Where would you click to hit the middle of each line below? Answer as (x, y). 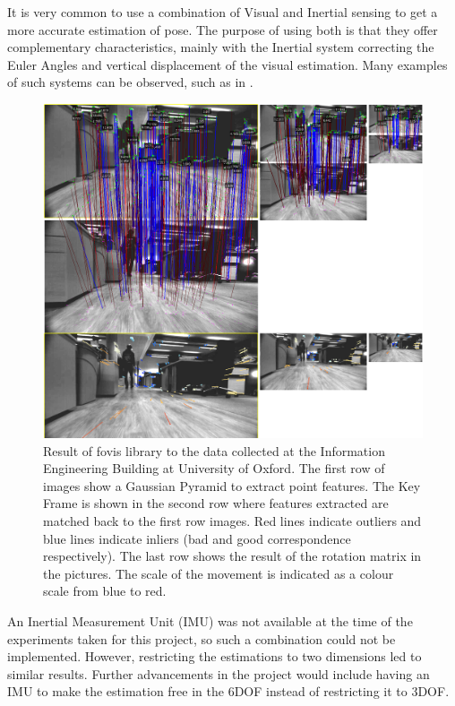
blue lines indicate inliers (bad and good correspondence (197, 538)
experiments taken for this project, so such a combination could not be (202, 638)
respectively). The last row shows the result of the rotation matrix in (232, 556)
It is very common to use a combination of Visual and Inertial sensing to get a (223, 12)
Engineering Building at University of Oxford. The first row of (214, 468)
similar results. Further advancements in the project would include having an (219, 673)
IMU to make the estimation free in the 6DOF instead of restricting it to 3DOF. (228, 691)
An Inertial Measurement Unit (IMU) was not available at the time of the (210, 620)
